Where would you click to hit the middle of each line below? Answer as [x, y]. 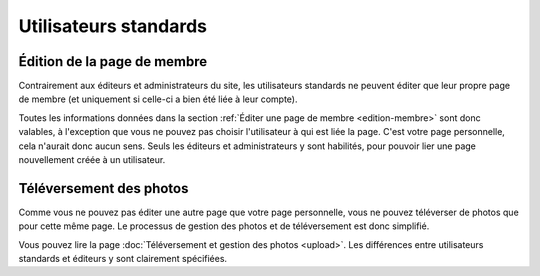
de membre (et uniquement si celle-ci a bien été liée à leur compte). [158, 99]
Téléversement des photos [103, 188]
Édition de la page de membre [113, 61]
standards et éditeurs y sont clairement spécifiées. [123, 259]
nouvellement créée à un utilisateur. [92, 160]
